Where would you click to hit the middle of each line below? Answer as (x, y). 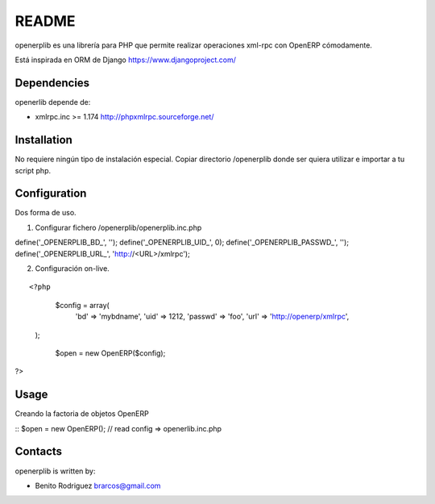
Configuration (51, 194)
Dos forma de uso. (46, 213)
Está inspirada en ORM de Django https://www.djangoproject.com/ (126, 60)
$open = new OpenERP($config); (110, 353)
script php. (33, 170)
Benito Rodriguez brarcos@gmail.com (98, 485)
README (45, 21)
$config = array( (83, 305)
